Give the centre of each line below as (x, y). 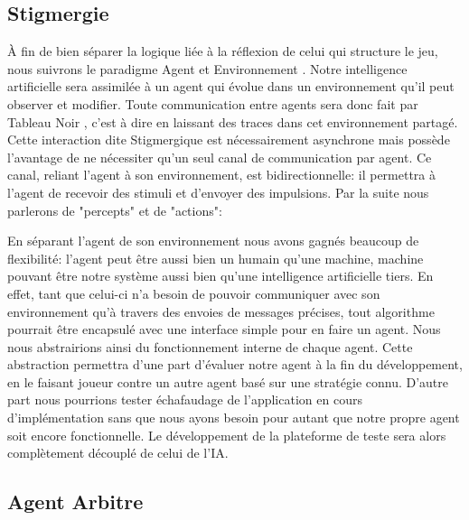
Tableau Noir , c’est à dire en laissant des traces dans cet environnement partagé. (233, 121)
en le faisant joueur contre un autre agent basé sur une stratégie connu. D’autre (228, 381)
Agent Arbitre (75, 501)
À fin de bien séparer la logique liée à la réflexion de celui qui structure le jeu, (223, 51)
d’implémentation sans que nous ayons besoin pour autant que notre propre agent (234, 418)
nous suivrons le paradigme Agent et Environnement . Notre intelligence (207, 68)
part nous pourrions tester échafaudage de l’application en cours (185, 399)
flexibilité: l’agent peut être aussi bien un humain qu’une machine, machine (216, 258)
